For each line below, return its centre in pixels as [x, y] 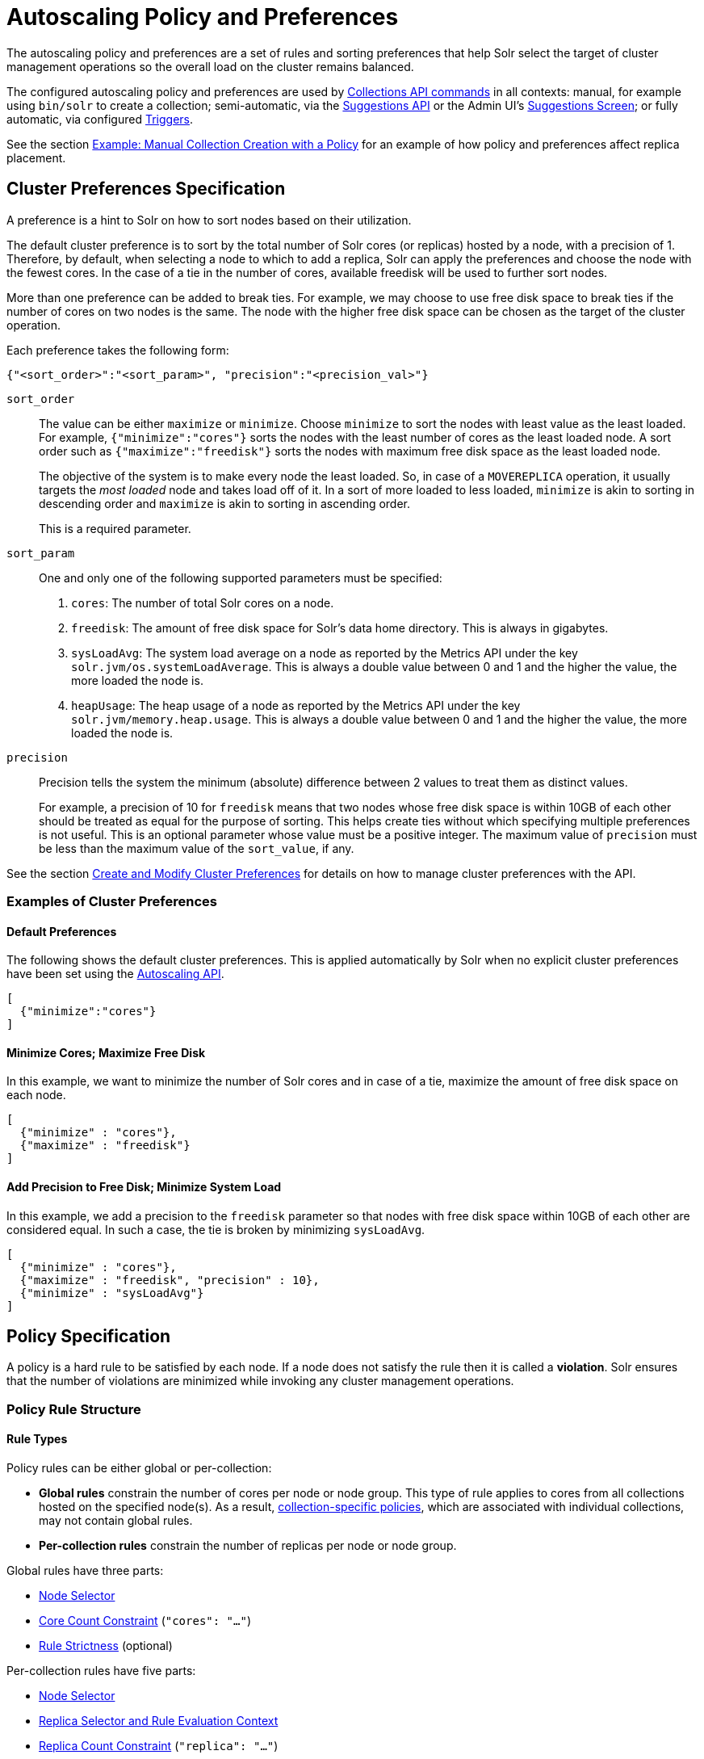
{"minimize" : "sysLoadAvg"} [112, 1293]
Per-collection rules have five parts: [101, 1671]
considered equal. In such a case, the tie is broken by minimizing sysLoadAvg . [216, 1229]
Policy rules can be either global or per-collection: [139, 1468]
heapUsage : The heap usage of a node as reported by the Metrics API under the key [296, 705]
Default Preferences [62, 931]
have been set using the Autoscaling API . [115, 974]
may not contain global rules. [116, 1521]
